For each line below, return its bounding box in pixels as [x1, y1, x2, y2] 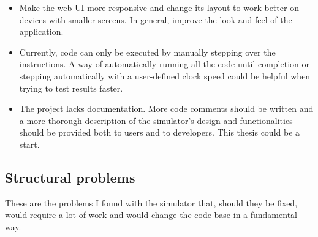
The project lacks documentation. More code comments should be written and [19, 102, 314, 115]
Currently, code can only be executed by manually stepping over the [19, 45, 276, 58]
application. [19, 25, 64, 38]
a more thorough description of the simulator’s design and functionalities [19, 114, 293, 126]
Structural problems [5, 167, 135, 186]
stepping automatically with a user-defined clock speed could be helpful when [19, 69, 311, 82]
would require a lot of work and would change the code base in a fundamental [5, 208, 297, 221]
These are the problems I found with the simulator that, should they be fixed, [5, 196, 298, 209]
